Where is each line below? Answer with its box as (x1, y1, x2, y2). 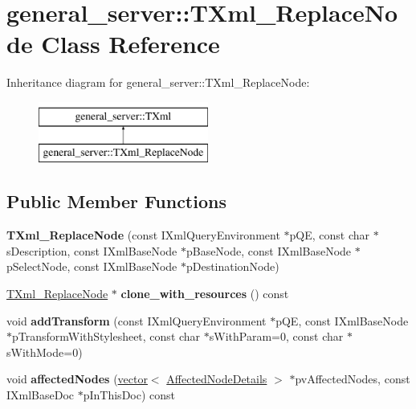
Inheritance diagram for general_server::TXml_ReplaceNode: (6, 74, 310, 91)
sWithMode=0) (6, 343, 83, 360)
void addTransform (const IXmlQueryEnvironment (6, 312, 267, 329)
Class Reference (41, 27, 220, 60)
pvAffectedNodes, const (295, 370, 410, 387)
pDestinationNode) (186, 258, 279, 275)
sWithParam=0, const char (209, 328, 344, 345)
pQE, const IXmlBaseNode (275, 312, 409, 329)
